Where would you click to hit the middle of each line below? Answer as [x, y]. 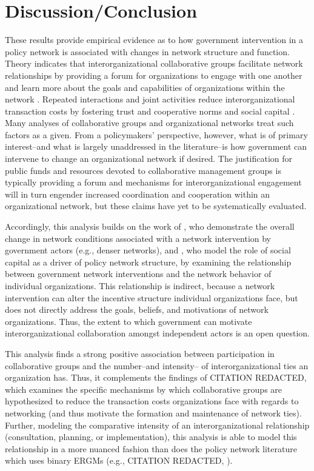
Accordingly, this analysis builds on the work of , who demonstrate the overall [150, 226]
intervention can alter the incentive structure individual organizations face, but [152, 297]
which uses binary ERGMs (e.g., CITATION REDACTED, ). [119, 460]
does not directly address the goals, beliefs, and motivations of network [137, 309]
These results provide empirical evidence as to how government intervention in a [154, 40]
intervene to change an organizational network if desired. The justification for [149, 159]
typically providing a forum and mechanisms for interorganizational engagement [153, 182]
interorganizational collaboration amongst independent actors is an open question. [157, 333]
